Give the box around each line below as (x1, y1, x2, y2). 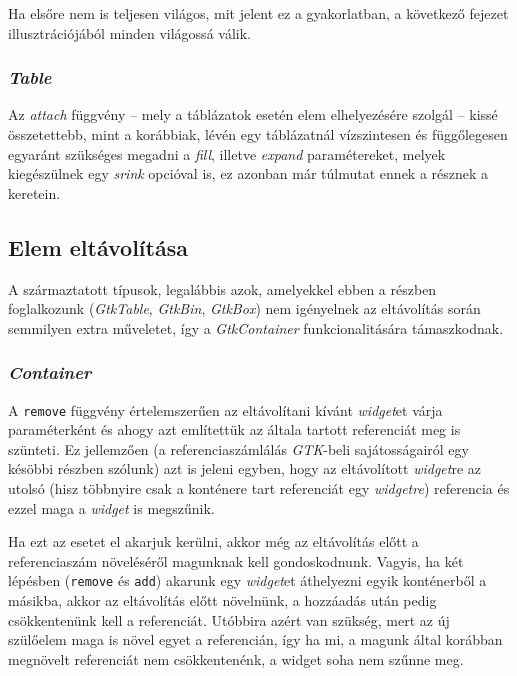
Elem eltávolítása (8, 231, 188, 262)
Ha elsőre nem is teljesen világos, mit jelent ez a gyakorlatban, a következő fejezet (8, 3, 509, 23)
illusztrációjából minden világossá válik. (8, 22, 251, 43)
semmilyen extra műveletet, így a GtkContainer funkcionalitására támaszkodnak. (8, 317, 504, 338)
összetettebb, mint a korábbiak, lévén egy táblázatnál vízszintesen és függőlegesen (8, 124, 508, 144)
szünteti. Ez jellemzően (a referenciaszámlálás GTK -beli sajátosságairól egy (8, 438, 469, 459)
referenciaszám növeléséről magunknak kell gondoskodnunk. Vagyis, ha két (8, 550, 464, 571)
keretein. (8, 182, 61, 203)
